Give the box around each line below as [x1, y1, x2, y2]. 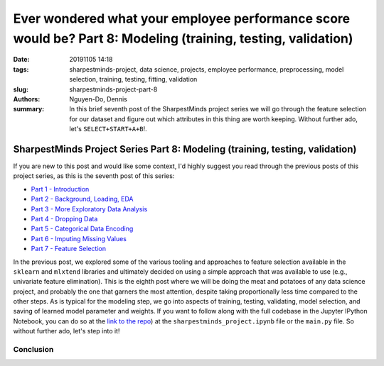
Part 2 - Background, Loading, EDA [31, 195, 134, 204]
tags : [13, 65, 29, 74]
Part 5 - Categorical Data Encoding [31, 224, 134, 233]
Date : [13, 55, 30, 64]
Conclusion [13, 345, 54, 354]
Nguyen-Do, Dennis [69, 94, 127, 103]
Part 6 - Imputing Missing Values [31, 234, 127, 243]
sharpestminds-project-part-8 [69, 85, 158, 94]
